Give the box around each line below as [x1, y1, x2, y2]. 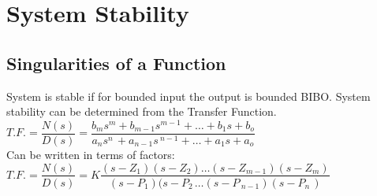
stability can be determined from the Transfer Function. [6, 103, 277, 120]
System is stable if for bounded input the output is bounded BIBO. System [6, 87, 371, 104]
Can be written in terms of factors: [6, 146, 175, 162]
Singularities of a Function [6, 50, 226, 75]
